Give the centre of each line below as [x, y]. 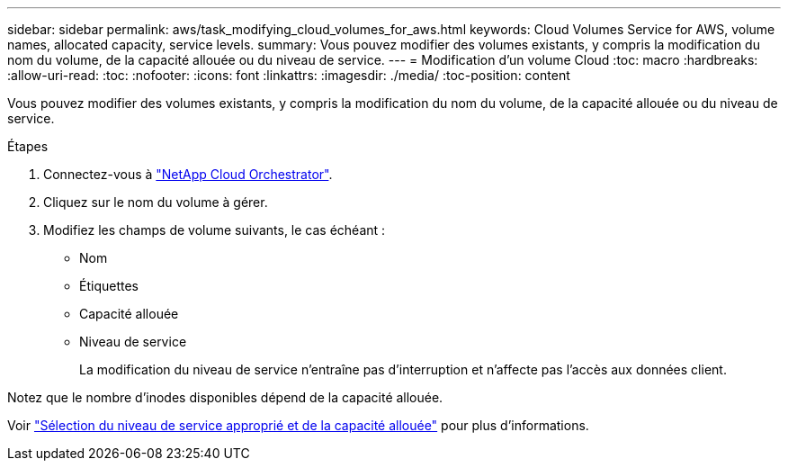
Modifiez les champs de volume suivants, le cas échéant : [215, 230]
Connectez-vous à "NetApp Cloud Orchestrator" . [188, 174]
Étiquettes [109, 286]
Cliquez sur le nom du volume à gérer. [156, 202]
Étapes [28, 146]
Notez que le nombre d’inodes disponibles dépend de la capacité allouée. [225, 397]
